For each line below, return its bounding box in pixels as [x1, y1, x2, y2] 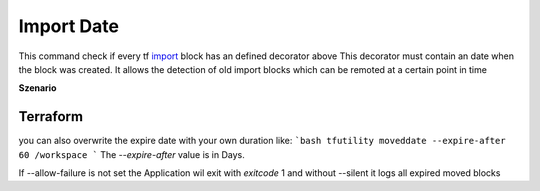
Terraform [18, 108, 84, 125]
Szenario [18, 82, 57, 94]
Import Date [18, 15, 120, 37]
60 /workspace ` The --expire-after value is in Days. [18, 148, 245, 160]
